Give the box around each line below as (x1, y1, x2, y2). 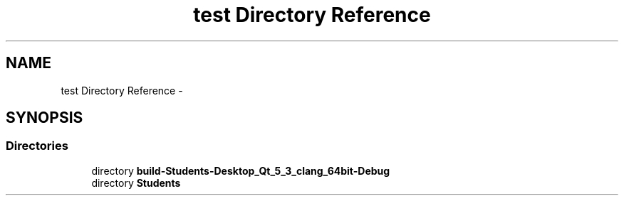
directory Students (91, 176, 181, 189)
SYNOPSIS (6, 109, 83, 127)
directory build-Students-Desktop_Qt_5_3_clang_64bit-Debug (91, 164, 390, 177)
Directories (6, 138, 68, 153)
